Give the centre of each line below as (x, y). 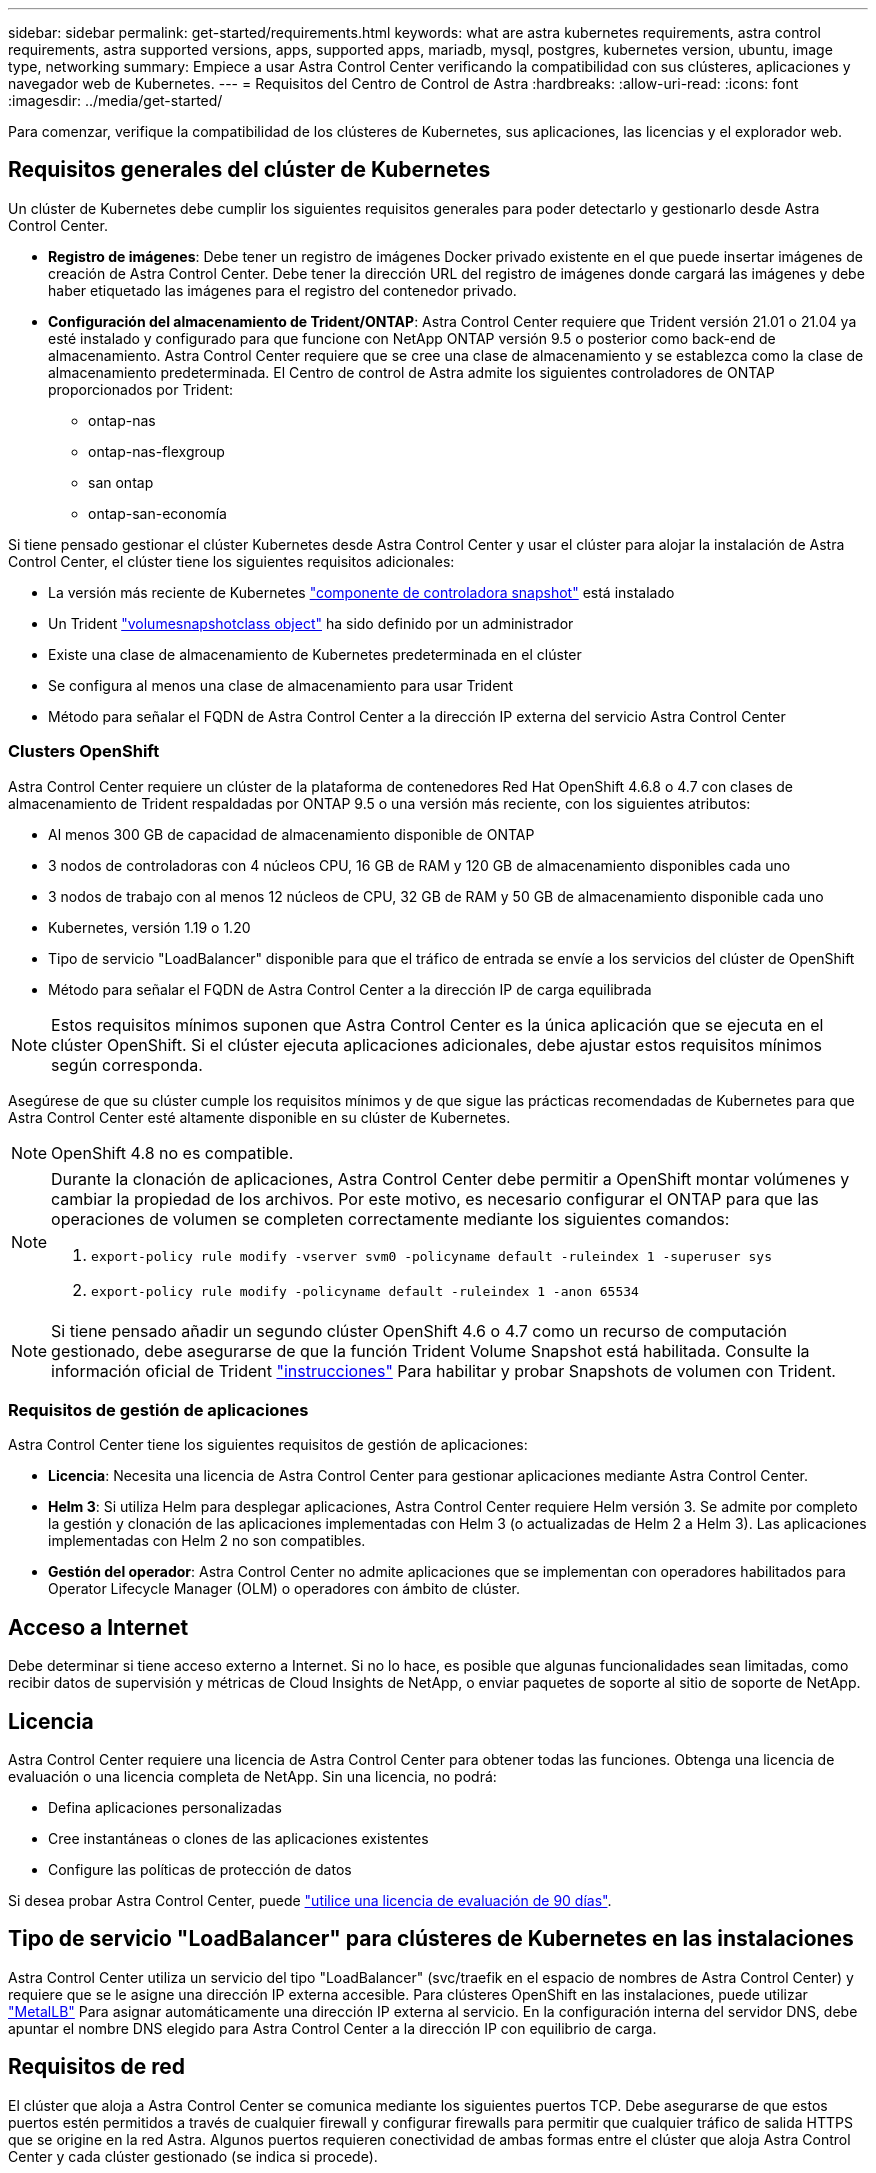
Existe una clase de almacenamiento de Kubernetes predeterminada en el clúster (315, 654)
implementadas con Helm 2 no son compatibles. (207, 1541)
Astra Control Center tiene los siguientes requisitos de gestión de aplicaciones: (268, 1445)
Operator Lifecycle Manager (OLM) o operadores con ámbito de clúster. (284, 1589)
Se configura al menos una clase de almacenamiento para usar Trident (281, 685)
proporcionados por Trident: (141, 389)
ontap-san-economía (157, 513)
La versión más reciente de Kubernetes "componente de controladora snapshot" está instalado (361, 592)
